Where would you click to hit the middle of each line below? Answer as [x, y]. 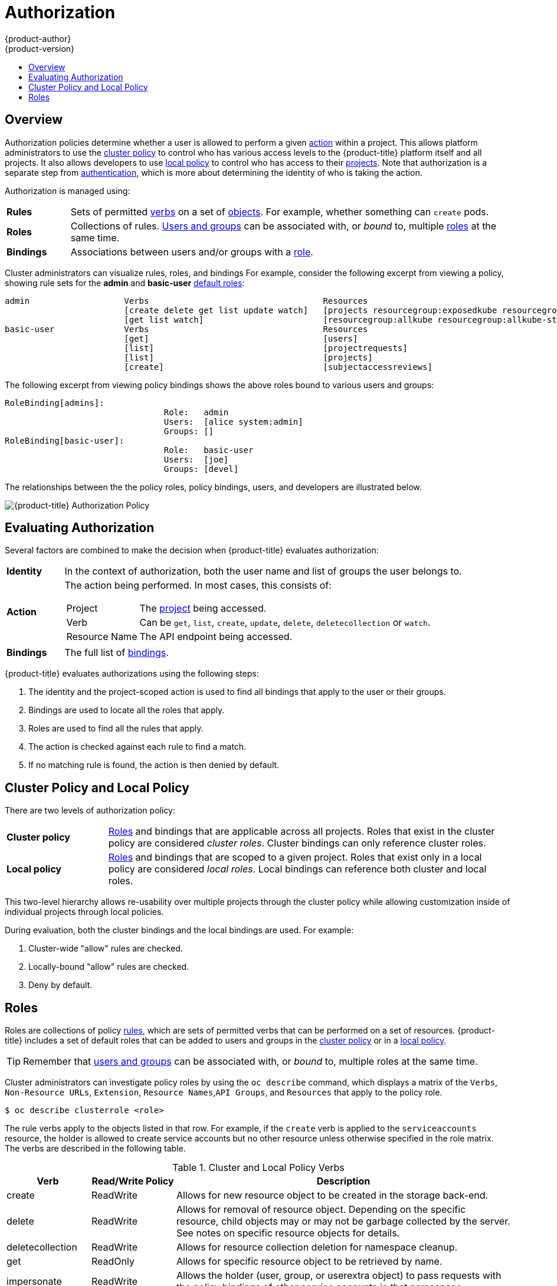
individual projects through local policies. [84, 912]
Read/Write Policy [133, 1181]
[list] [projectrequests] [266, 348]
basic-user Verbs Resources [186, 329]
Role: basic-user [209, 450]
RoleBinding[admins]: [55, 403]
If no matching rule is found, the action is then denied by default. [154, 765]
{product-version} [40, 48]
